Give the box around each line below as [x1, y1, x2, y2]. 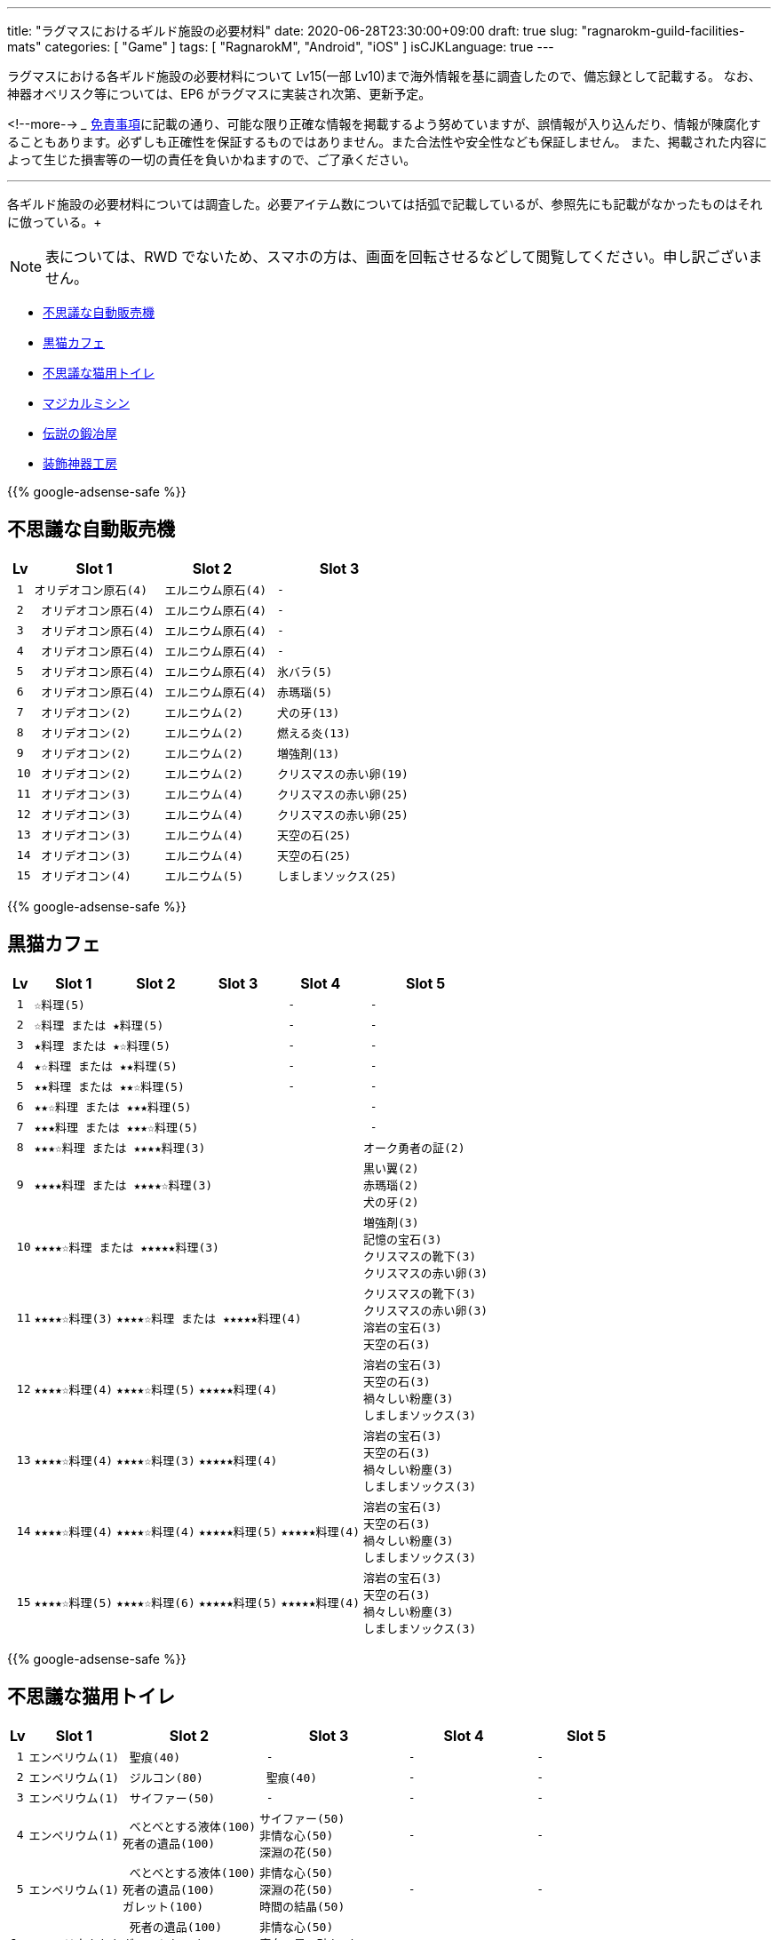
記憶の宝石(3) [362, 1232, 442, 1246]
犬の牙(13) [276, 705, 340, 720]
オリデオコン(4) [41, 869, 131, 883]
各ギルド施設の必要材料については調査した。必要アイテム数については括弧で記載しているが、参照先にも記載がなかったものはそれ [7, 196, 763, 211]
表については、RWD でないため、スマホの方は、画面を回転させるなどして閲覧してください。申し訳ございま [45, 248, 763, 266]
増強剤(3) [362, 1215, 419, 1229]
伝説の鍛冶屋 [43, 425, 117, 441]
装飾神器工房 [43, 456, 117, 471]
